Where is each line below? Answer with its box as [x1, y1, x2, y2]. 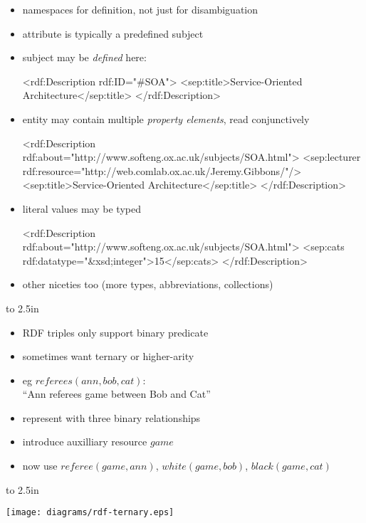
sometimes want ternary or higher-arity [22, 349, 194, 364]
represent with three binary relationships [22, 410, 201, 425]
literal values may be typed [22, 201, 141, 216]
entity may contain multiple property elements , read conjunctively [22, 111, 310, 126]
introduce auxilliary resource [22, 434, 147, 449]
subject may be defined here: [22, 50, 147, 65]
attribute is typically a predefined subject [22, 26, 204, 41]
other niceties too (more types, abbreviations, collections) [22, 277, 273, 292]
